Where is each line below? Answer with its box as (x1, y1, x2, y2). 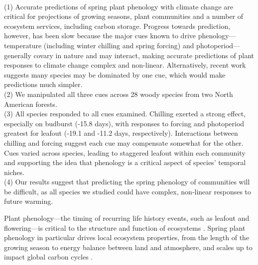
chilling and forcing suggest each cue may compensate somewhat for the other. (4, 137, 244, 148)
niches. (4, 167, 24, 177)
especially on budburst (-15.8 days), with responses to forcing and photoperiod (4, 118, 245, 128)
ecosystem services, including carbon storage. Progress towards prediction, (4, 20, 231, 31)
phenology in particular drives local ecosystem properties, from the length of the (4, 232, 250, 243)
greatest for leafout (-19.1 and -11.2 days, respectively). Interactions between (4, 128, 238, 138)
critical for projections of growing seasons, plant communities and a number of (4, 11, 244, 21)
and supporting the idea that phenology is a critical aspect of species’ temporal (4, 157, 246, 168)
